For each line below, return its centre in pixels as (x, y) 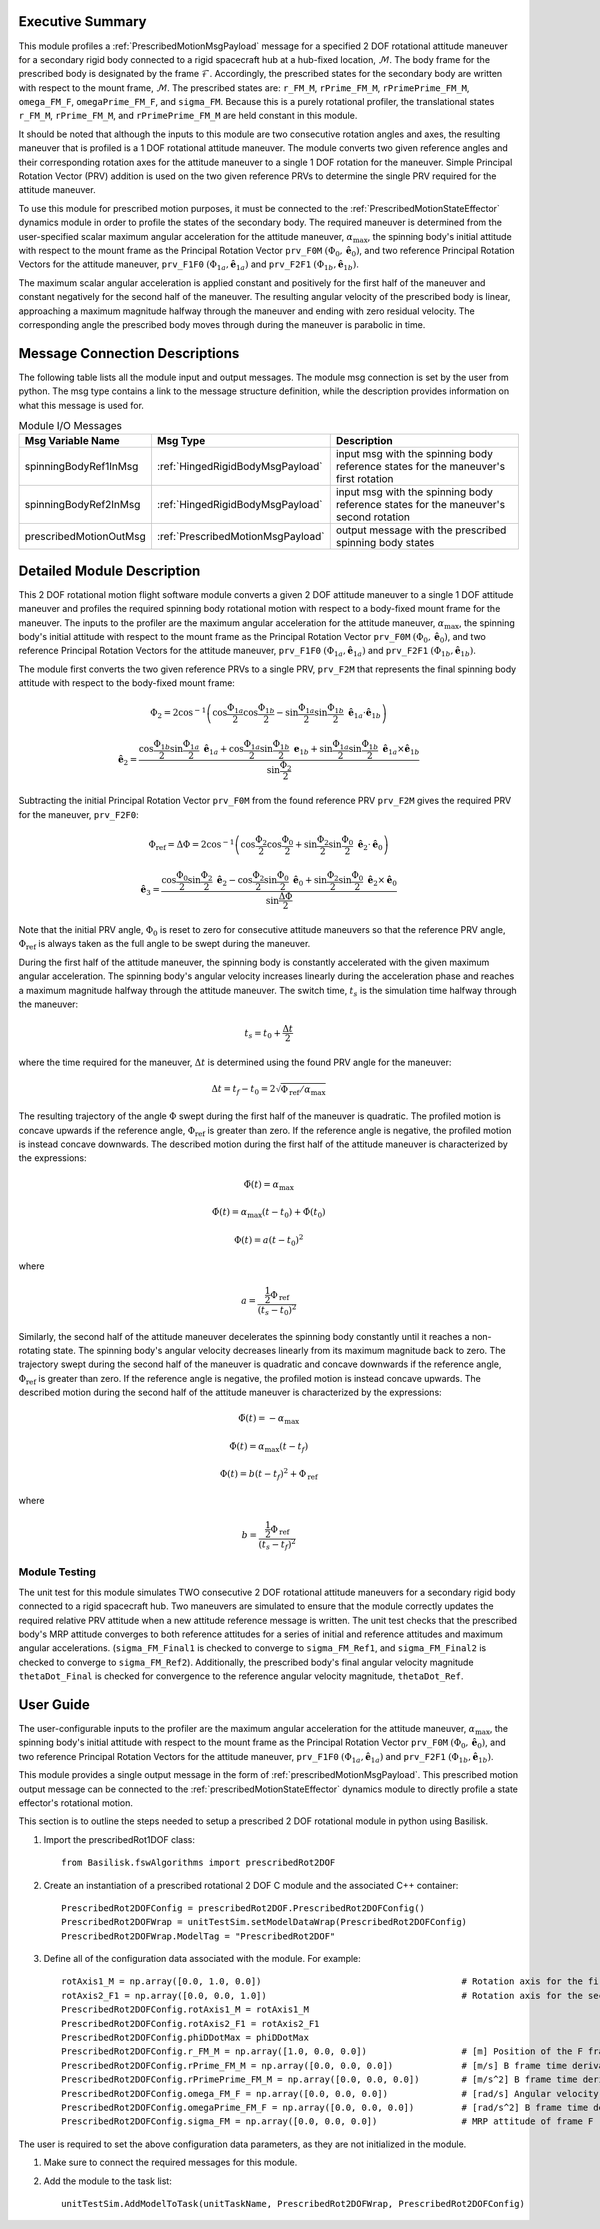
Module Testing (57, 1572)
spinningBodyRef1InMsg (81, 467)
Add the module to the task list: (107, 2181)
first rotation (364, 479)
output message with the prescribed (421, 530)
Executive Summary (82, 21)
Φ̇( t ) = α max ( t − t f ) (269, 1447)
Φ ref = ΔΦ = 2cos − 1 (191, 845)
